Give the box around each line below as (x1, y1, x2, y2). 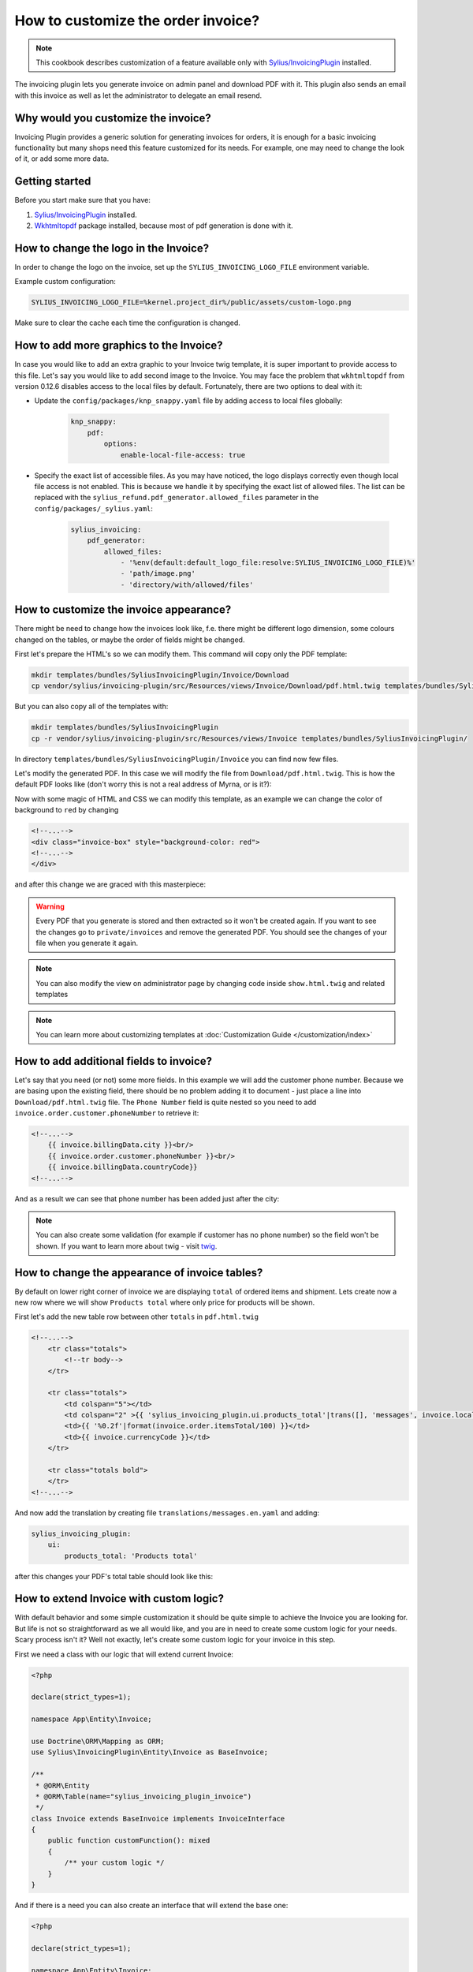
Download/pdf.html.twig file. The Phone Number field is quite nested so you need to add (14, 1097, 317, 1107)
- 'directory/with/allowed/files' (120, 580, 254, 589)
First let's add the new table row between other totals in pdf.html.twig (14, 1312, 259, 1321)
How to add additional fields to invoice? (14, 1054, 213, 1068)
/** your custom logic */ (64, 1858, 165, 1867)
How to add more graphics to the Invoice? (14, 339, 224, 353)
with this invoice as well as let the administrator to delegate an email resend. (14, 91, 263, 100)
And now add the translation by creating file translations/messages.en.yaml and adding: (14, 1507, 319, 1518)
